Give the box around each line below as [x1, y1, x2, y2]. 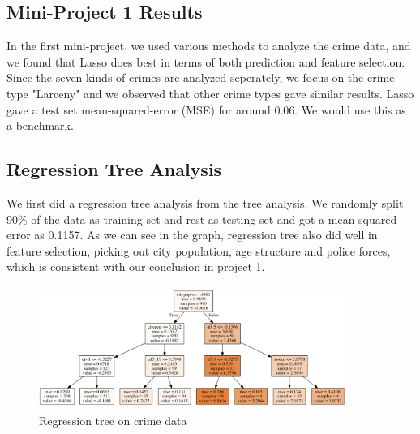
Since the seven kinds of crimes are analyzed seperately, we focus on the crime [6, 69, 395, 86]
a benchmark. [6, 117, 74, 134]
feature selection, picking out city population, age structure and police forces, [6, 242, 391, 259]
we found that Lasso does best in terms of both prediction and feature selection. [6, 53, 405, 70]
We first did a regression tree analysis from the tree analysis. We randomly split [6, 194, 404, 211]
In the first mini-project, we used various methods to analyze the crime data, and [6, 37, 411, 54]
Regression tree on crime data [39, 411, 187, 428]
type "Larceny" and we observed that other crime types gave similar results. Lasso [6, 84, 414, 101]
